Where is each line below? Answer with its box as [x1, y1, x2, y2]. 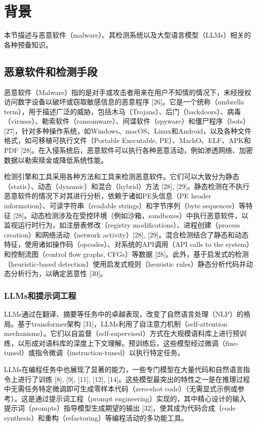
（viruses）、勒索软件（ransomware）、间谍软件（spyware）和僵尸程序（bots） [4, 116, 250, 126]
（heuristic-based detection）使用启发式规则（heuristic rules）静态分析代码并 [4, 258, 246, 269]
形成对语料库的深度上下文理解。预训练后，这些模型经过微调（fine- [24, 337, 239, 348]
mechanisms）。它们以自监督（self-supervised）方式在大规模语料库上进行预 [4, 328, 240, 338]
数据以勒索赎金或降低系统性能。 [4, 154, 108, 165]
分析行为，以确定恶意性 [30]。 [10, 268, 107, 279]
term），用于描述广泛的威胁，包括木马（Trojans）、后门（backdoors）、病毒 [4, 106, 241, 116]
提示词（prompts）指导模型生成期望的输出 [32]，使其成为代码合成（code [4, 403, 236, 413]
